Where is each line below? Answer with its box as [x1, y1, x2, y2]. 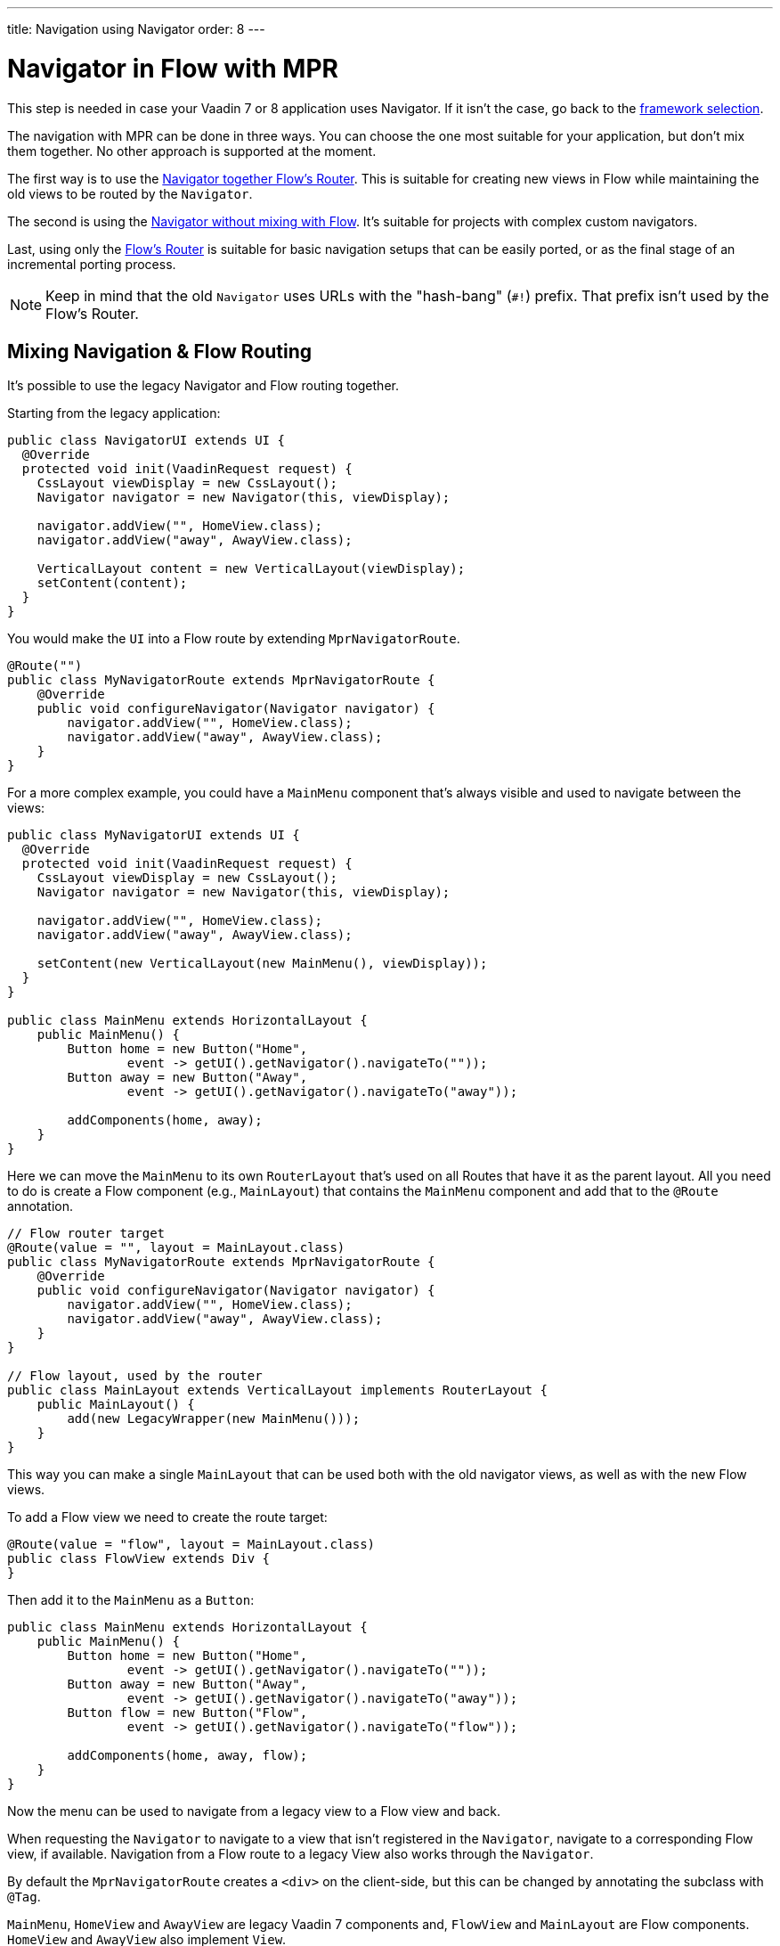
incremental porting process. [7, 256, 176, 272]
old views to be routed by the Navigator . [7, 185, 253, 201]
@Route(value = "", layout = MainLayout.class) [7, 1240, 345, 1255]
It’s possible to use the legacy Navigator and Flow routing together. [7, 378, 399, 394]
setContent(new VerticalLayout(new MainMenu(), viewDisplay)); [37, 956, 488, 971]
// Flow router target [7, 1226, 166, 1241]
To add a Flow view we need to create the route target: [7, 1509, 328, 1525]
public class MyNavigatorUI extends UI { [7, 828, 300, 843]
